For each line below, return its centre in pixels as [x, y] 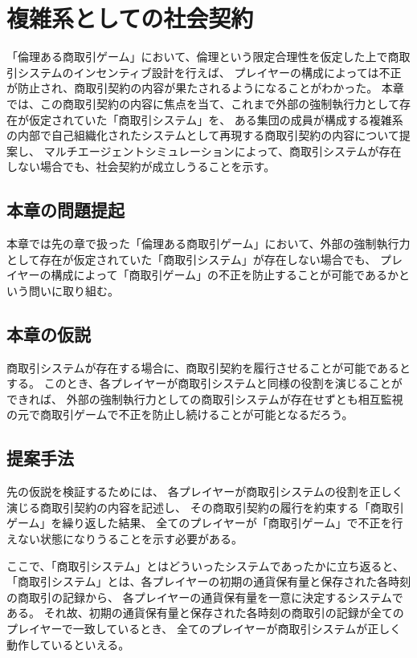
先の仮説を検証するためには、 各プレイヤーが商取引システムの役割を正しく [205, 491]
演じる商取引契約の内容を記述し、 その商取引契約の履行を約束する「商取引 [205, 507]
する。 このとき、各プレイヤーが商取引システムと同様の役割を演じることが [204, 383]
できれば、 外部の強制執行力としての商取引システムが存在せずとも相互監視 [205, 398]
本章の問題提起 [65, 210]
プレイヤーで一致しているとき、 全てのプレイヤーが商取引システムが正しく [204, 628]
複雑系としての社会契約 [130, 18]
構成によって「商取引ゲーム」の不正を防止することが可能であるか [225, 275]
